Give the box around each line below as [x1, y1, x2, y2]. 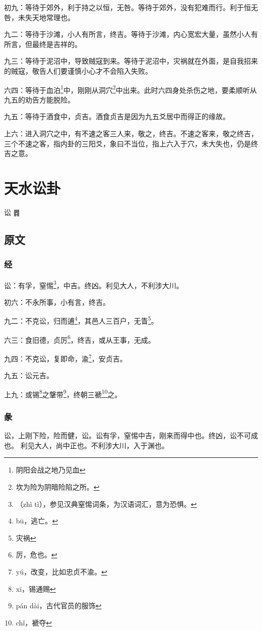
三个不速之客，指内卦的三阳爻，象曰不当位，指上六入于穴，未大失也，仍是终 [4, 138, 258, 148]
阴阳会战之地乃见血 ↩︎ [16, 464, 86, 475]
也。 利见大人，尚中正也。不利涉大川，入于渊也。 [4, 440, 169, 450]
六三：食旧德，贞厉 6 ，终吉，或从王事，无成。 [4, 333, 155, 345]
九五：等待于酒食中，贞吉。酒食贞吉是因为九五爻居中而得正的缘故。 [4, 111, 230, 122]
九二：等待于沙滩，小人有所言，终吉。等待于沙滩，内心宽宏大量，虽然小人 [4, 29, 251, 39]
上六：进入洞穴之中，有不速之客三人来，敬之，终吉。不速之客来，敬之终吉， [4, 128, 258, 138]
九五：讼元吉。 [4, 370, 53, 381]
